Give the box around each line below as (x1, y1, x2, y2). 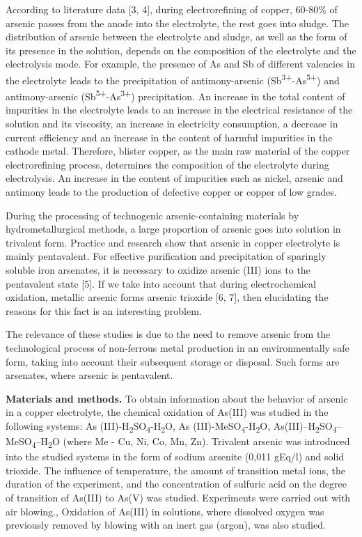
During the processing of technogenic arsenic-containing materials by (6, 208, 299, 222)
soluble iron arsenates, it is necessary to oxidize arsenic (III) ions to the (6, 263, 310, 277)
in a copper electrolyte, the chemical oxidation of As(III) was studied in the (6, 405, 329, 419)
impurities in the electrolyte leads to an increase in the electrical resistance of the (6, 102, 353, 117)
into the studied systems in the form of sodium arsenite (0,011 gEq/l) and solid (6, 449, 345, 464)
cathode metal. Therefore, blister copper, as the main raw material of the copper (6, 143, 350, 158)
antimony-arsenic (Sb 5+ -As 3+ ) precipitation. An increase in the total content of (6, 87, 345, 103)
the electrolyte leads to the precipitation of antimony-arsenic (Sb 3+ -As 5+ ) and (6, 70, 340, 87)
